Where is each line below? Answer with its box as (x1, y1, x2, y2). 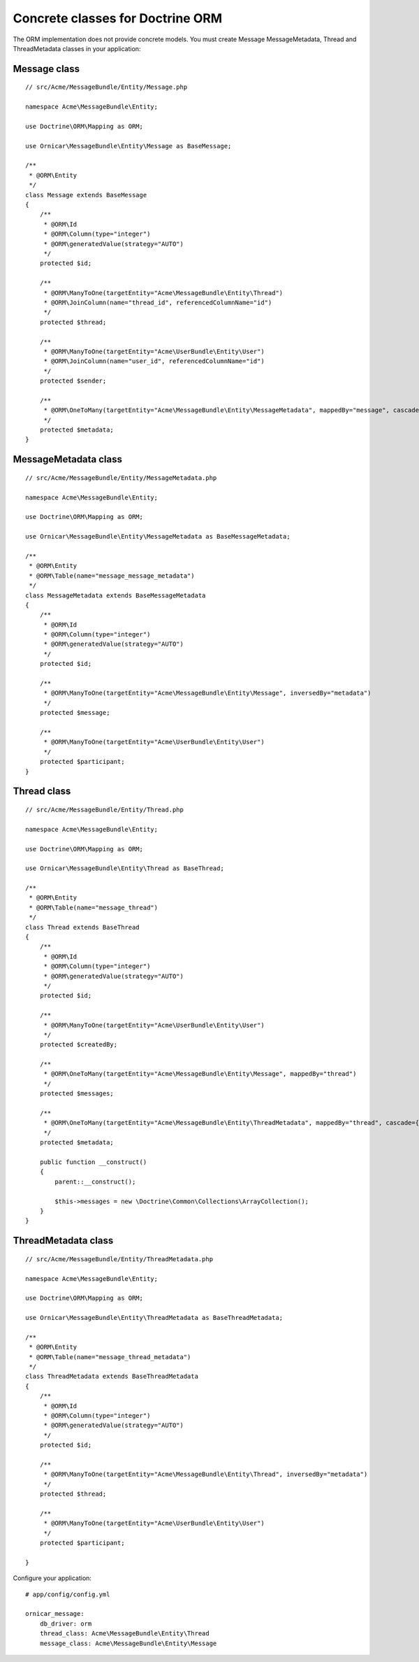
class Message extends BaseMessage (25, 191, 147, 199)
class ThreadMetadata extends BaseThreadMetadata (25, 1372, 199, 1381)
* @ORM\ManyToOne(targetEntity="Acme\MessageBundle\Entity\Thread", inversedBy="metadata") (43, 1470, 368, 1479)
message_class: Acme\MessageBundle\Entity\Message (39, 1639, 217, 1647)
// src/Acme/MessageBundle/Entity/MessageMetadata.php (25, 474, 217, 482)
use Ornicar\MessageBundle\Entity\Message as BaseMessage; (25, 142, 232, 150)
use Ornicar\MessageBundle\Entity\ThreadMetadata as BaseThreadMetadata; (25, 1314, 284, 1322)
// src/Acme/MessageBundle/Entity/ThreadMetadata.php (25, 1255, 213, 1263)
